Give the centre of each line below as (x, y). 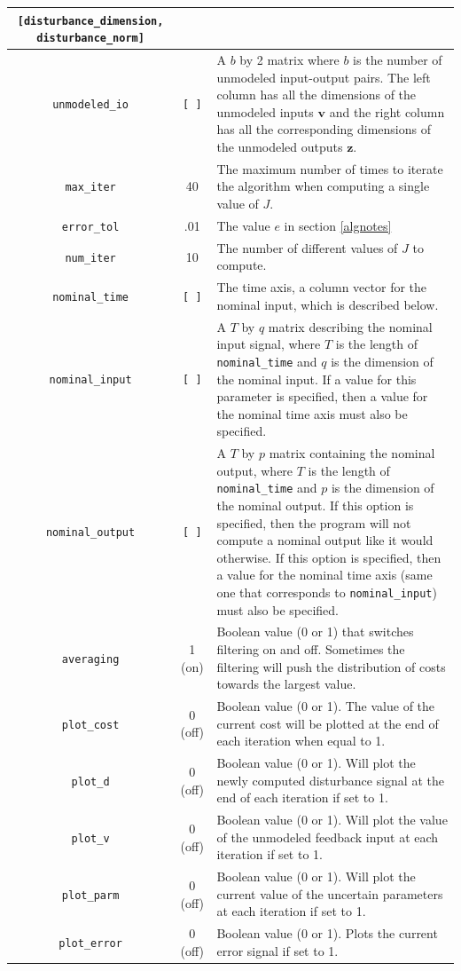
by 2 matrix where (289, 60)
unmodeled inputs (265, 111)
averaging (90, 659)
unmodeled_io (91, 105)
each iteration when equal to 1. (301, 741)
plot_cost (90, 725)
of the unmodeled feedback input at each (328, 837)
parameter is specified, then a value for (322, 396)
